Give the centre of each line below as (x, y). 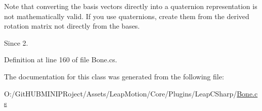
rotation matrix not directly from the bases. (72, 26)
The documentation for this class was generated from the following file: (114, 76)
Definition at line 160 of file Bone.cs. (61, 60)
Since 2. (16, 42)
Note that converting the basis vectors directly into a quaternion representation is (131, 6)
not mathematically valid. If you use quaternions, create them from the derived (127, 16)
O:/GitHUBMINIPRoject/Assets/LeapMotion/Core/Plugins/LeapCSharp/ (121, 93)
